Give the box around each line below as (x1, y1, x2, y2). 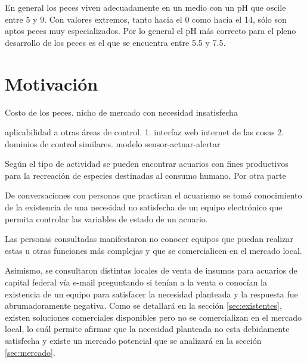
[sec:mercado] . (5, 346, 55, 358)
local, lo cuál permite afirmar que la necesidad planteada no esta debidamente (5, 322, 290, 335)
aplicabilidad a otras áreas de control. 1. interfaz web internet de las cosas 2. (5, 126, 284, 138)
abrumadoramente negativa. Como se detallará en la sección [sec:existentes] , (5, 299, 282, 312)
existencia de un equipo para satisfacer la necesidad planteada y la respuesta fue (5, 287, 298, 300)
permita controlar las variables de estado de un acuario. (5, 212, 208, 225)
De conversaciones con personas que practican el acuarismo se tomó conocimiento (5, 189, 302, 201)
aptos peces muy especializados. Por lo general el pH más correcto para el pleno (5, 24, 296, 37)
